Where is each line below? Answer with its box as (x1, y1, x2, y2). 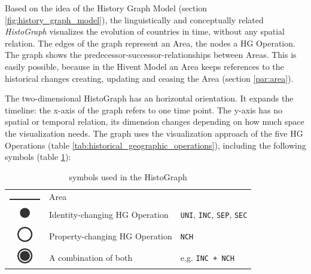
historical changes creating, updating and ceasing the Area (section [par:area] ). (5, 72, 294, 84)
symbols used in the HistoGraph (69, 170, 187, 183)
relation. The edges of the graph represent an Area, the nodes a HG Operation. (5, 36, 295, 49)
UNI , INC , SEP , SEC (180, 208, 248, 220)
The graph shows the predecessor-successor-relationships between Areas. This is (5, 48, 297, 61)
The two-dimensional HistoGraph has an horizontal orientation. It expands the (5, 92, 294, 104)
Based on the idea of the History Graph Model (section (5, 2, 208, 14)
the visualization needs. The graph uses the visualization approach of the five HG (5, 127, 303, 139)
